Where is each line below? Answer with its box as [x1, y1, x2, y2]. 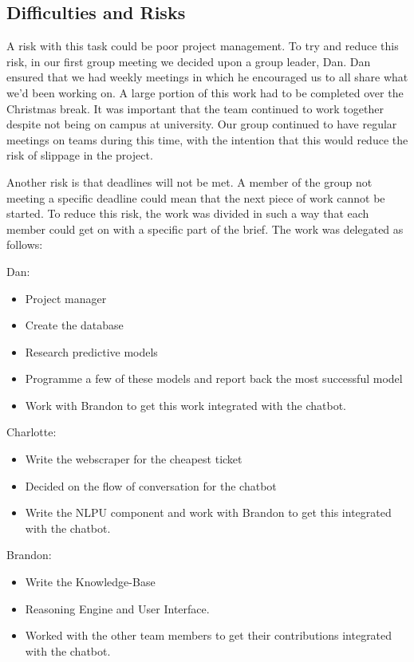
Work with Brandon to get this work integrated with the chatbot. [25, 396, 346, 413]
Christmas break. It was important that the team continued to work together [6, 100, 384, 116]
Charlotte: [6, 424, 57, 440]
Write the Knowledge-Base [25, 573, 156, 590]
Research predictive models [25, 343, 158, 360]
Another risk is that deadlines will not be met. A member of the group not [6, 173, 373, 190]
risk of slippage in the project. [6, 147, 153, 164]
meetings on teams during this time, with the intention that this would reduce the [6, 131, 408, 148]
